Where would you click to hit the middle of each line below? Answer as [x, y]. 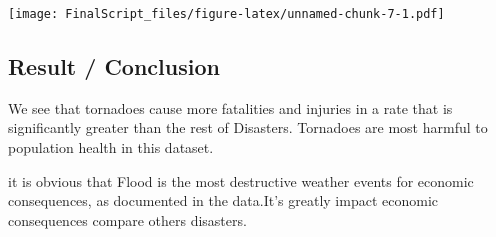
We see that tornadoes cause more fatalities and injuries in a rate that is [230, 107]
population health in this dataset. [111, 147]
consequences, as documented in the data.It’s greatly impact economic [223, 200]
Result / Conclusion [114, 66]
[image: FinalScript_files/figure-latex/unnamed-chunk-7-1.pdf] [226, 14]
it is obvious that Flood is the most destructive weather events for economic [241, 180]
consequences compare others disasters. [127, 219]
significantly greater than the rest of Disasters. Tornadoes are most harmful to [248, 127]
